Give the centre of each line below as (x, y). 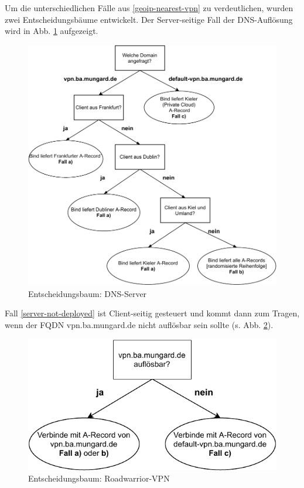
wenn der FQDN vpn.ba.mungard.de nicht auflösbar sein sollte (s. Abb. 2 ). (139, 324)
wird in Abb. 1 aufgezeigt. (52, 31)
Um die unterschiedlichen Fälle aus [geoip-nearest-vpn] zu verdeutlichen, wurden (149, 8)
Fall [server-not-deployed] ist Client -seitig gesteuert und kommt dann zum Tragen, (152, 313)
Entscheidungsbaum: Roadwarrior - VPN (99, 478)
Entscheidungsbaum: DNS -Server (88, 293)
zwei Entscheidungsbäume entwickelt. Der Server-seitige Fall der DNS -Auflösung (149, 19)
